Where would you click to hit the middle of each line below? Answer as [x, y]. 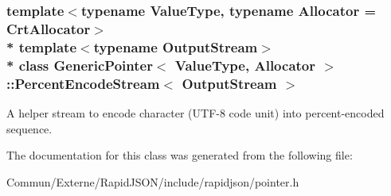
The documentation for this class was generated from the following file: [180, 155]
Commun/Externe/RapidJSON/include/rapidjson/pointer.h [153, 181]
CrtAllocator [49, 28]
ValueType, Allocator [245, 65]
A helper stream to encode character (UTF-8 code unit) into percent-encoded [195, 112]
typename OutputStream [176, 46]
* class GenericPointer [80, 65]
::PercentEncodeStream [83, 83]
